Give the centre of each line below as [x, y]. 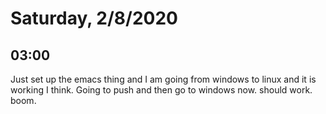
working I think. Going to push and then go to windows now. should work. [161, 90]
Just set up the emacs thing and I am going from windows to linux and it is [163, 79]
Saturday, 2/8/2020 [94, 18]
